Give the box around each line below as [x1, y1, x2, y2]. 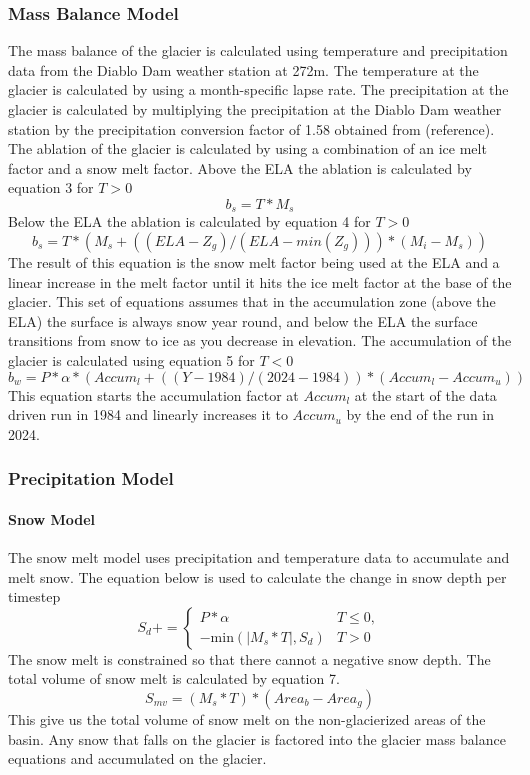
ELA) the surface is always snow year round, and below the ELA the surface [8, 310, 478, 331]
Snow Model [8, 508, 96, 529]
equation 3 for [8, 177, 94, 198]
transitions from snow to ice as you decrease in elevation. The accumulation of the [8, 330, 512, 351]
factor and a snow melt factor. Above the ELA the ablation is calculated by [8, 157, 472, 178]
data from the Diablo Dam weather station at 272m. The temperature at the [8, 59, 479, 80]
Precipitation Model [8, 466, 174, 491]
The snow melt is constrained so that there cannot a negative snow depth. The [8, 648, 491, 669]
